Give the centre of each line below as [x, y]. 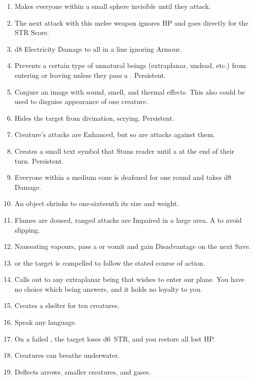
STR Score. [32, 32]
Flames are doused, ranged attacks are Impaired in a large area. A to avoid [128, 220]
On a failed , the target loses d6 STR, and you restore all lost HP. [115, 338]
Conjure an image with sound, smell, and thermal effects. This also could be [130, 91]
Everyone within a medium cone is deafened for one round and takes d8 [123, 177]
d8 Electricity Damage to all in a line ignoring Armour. [98, 49]
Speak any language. [46, 322]
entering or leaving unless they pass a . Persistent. [90, 75]
